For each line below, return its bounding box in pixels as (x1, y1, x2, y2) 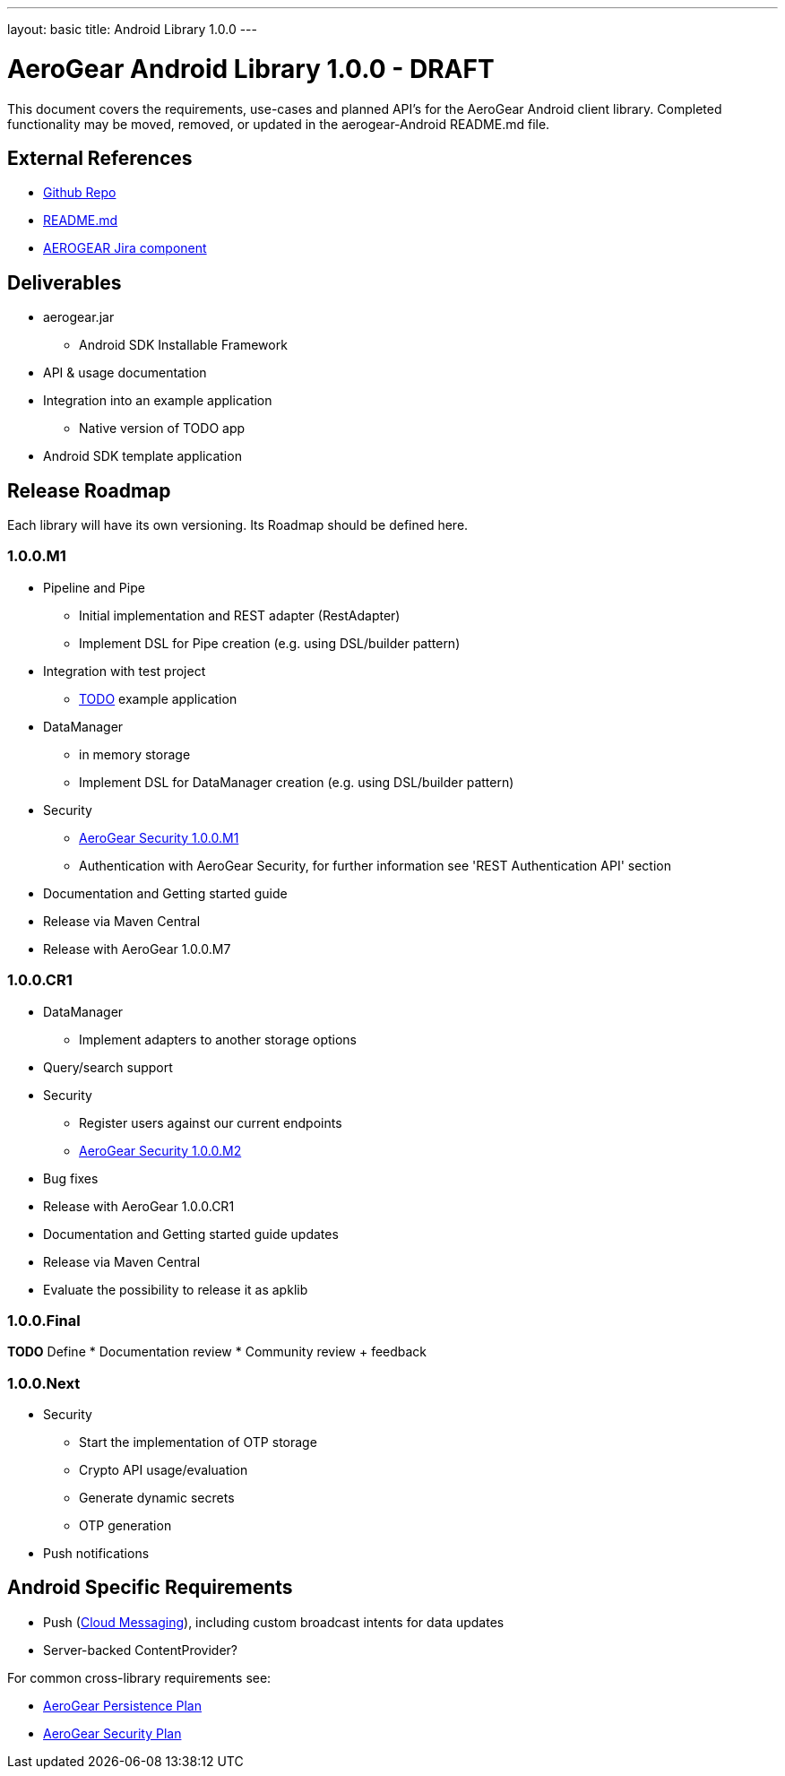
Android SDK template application (43, 448, 242, 464)
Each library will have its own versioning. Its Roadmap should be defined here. (7, 517, 469, 533)
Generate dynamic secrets (79, 1490, 235, 1506)
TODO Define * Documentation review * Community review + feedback (7, 1344, 427, 1360)
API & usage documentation (43, 365, 207, 381)
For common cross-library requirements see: (7, 1669, 272, 1685)
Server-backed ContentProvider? (43, 1642, 238, 1658)
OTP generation (79, 1518, 172, 1534)
